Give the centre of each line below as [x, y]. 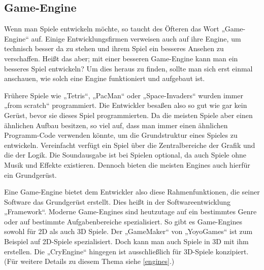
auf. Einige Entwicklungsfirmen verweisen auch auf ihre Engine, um [136, 38]
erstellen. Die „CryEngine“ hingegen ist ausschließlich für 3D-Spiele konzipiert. [126, 251]
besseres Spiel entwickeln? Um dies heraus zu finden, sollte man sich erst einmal [128, 68]
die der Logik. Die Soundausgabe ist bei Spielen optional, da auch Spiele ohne [125, 155]
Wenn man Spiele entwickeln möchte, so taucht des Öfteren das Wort [112, 29]
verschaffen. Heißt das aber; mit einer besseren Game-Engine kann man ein [121, 58]
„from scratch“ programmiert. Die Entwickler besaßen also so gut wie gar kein [126, 105]
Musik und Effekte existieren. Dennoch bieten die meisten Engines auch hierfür [127, 164]
